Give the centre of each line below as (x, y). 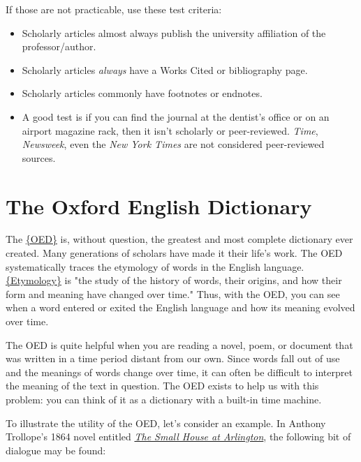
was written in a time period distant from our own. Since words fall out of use (173, 358)
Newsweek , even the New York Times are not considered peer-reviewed (173, 144)
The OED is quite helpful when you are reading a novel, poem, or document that (179, 344)
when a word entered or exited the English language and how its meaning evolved (180, 307)
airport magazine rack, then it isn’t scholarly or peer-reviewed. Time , (170, 130)
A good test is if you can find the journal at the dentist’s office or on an (176, 116)
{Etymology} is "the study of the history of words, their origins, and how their (174, 280)
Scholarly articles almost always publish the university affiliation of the (174, 32)
